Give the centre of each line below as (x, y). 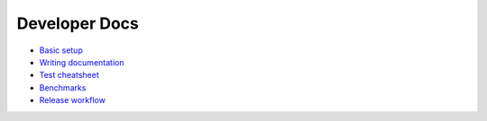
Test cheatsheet (69, 75)
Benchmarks (63, 87)
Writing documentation (82, 62)
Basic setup (61, 50)
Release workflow (72, 100)
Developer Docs (78, 23)
